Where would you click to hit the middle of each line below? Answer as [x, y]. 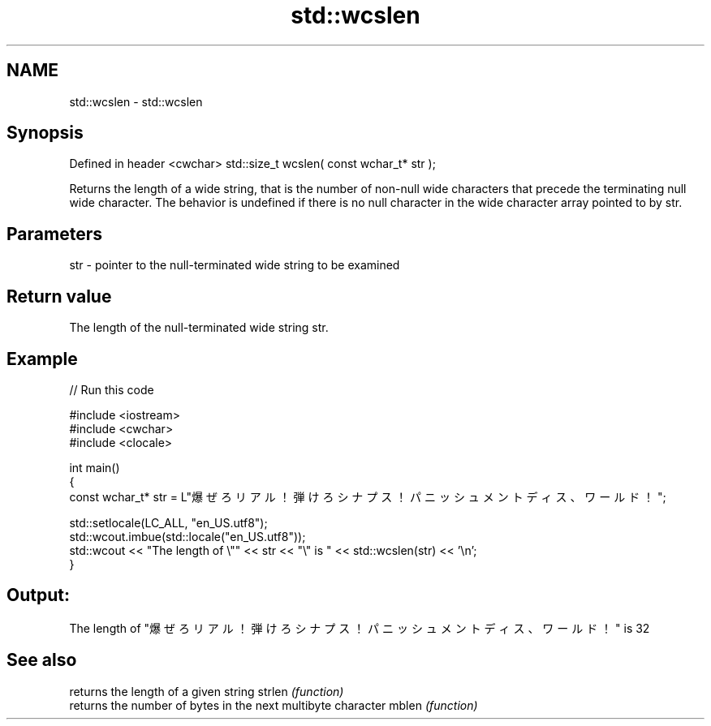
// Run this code [112, 389]
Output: [38, 595]
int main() [95, 467]
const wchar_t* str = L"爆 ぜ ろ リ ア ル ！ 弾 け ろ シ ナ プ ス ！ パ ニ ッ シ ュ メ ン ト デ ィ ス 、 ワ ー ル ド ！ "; [368, 496]
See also [42, 660]
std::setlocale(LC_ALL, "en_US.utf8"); [168, 522]
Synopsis [45, 133]
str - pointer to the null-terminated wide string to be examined [235, 265]
